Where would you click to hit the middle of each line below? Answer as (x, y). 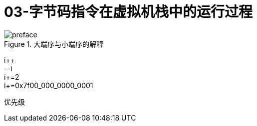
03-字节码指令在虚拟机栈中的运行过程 (128, 12)
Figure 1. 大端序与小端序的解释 (54, 44)
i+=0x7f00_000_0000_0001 (49, 85)
